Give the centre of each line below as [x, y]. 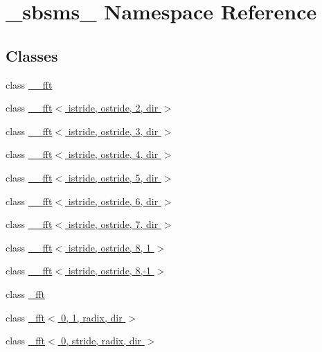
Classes [32, 55]
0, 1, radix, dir [92, 317]
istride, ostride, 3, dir [113, 131]
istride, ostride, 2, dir [113, 108]
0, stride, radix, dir [101, 341]
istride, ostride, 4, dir [113, 154]
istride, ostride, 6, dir [113, 201]
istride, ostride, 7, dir [113, 224]
